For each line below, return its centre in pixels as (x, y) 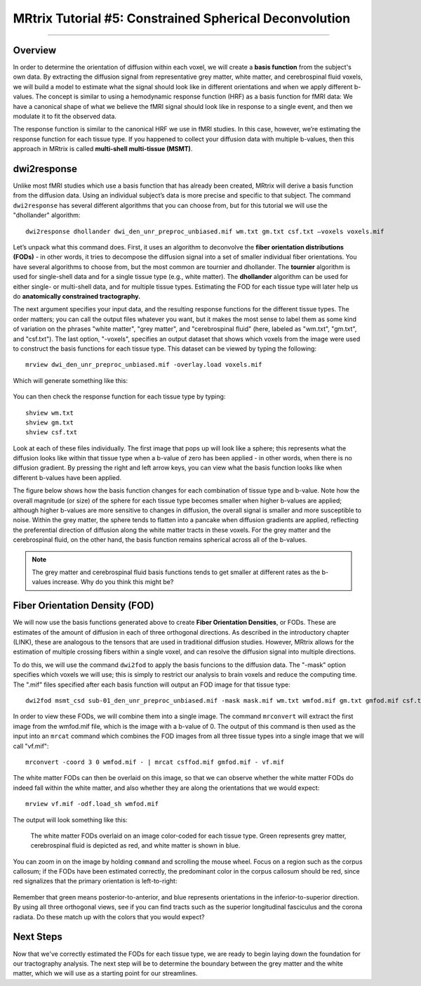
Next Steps (38, 937)
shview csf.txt (52, 433)
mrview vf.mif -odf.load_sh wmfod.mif (92, 804)
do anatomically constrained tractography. (77, 296)
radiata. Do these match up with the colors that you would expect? (109, 916)
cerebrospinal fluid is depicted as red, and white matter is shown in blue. (135, 845)
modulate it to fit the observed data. (65, 117)
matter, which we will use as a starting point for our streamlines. (105, 973)
